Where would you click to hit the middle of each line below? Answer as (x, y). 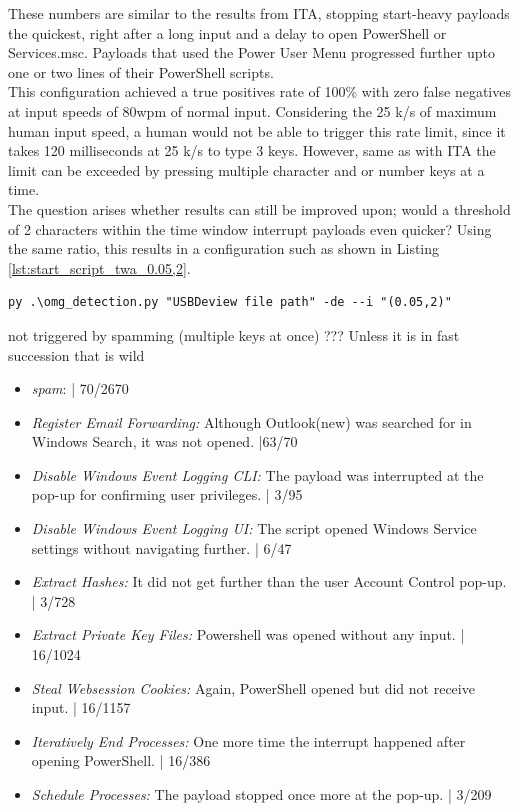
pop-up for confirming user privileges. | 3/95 (167, 494)
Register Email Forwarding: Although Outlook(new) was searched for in (251, 421)
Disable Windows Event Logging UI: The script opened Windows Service (254, 528)
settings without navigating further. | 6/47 (161, 547)
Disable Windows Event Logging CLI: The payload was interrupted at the (257, 474)
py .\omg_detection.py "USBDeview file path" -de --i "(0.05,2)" (230, 302)
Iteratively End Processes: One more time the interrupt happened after (248, 740)
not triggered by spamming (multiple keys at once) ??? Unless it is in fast (234, 334)
